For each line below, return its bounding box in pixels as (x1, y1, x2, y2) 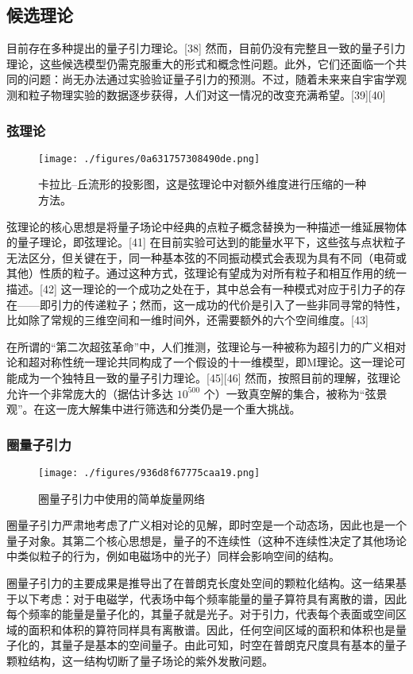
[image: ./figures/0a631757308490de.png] (38, 153, 261, 165)
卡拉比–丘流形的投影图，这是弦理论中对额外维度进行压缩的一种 (38, 176, 366, 192)
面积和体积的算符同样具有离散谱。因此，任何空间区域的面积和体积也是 (28, 621, 396, 637)
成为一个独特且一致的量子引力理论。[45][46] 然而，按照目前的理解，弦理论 (17, 369, 401, 385)
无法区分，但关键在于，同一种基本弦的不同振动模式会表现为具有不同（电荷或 (6, 249, 407, 265)
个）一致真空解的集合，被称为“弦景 (203, 385, 388, 401)
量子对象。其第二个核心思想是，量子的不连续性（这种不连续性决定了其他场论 (6, 532, 407, 548)
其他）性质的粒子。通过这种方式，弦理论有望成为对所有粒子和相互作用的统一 (6, 265, 407, 281)
